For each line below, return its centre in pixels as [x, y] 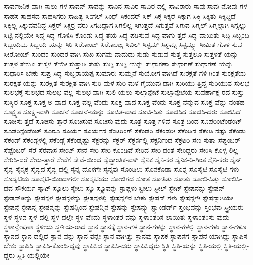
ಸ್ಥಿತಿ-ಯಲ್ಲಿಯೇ [33, 255]
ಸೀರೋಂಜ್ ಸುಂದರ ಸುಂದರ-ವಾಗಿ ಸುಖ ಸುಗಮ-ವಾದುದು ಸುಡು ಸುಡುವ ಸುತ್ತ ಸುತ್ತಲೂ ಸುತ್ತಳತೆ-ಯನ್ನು [121, 54]
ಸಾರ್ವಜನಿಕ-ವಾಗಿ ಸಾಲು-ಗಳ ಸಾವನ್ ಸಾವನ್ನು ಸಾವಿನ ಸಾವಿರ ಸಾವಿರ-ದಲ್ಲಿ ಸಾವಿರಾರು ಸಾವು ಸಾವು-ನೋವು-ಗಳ [126, 6]
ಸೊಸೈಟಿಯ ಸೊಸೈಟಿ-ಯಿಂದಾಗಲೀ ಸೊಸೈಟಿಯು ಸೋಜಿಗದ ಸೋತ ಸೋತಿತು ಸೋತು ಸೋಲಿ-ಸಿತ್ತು [112, 178]
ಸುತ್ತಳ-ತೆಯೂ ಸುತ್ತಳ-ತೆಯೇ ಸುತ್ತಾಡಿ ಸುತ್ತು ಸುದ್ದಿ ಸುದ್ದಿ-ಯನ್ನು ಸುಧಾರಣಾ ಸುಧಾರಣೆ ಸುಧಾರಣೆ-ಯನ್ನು [118, 63]
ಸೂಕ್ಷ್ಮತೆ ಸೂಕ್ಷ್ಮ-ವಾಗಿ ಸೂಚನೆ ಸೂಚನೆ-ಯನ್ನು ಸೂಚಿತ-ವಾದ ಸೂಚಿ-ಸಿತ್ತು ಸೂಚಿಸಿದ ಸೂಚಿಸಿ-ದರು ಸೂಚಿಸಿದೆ [122, 111]
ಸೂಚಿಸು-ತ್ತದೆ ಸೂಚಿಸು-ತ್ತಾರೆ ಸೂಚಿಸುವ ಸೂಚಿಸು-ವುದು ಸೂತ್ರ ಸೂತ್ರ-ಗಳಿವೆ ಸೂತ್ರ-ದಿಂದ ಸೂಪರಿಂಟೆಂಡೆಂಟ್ [123, 121]
